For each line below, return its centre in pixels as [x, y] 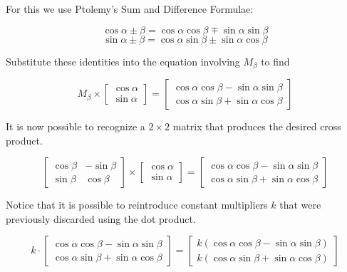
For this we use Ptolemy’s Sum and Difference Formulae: [130, 9]
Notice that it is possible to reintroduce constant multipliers [137, 205]
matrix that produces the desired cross [257, 126]
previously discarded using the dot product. [101, 218]
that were [300, 205]
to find [275, 61]
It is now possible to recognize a [76, 126]
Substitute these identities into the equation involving [123, 61]
